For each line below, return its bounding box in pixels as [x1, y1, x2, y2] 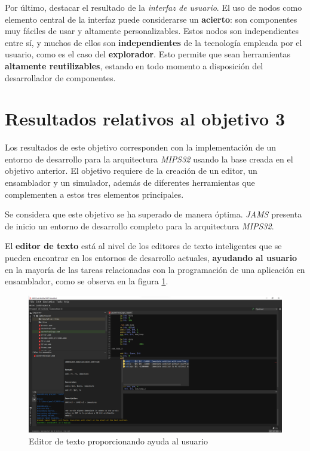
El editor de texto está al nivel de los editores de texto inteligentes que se [5, 240, 282, 252]
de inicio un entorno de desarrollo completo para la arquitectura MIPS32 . [5, 219, 274, 232]
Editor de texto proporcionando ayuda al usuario [29, 434, 208, 447]
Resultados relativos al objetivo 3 [5, 106, 286, 131]
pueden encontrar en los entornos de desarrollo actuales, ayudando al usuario [5, 251, 297, 264]
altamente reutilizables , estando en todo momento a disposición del [5, 59, 263, 72]
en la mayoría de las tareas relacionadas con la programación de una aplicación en [5, 263, 305, 275]
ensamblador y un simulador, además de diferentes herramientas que [5, 176, 255, 189]
